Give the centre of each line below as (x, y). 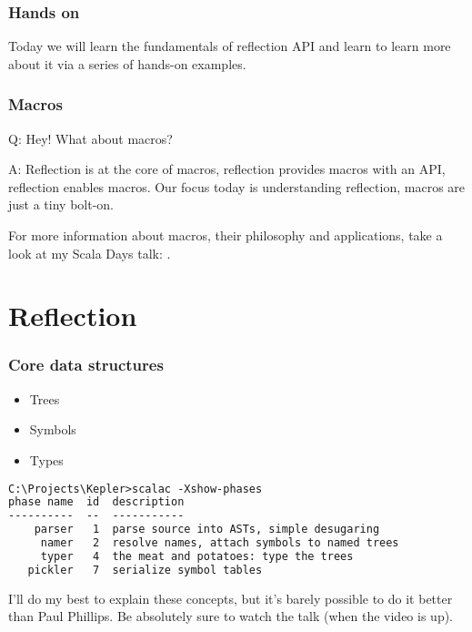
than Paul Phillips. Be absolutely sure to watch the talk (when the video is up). (231, 616)
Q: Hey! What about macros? (90, 138)
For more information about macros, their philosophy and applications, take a (226, 235)
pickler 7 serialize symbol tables (145, 570)
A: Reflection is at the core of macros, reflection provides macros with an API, (227, 169)
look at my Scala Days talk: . (90, 253)
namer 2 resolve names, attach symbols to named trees (220, 543)
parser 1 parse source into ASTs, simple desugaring (207, 530)
